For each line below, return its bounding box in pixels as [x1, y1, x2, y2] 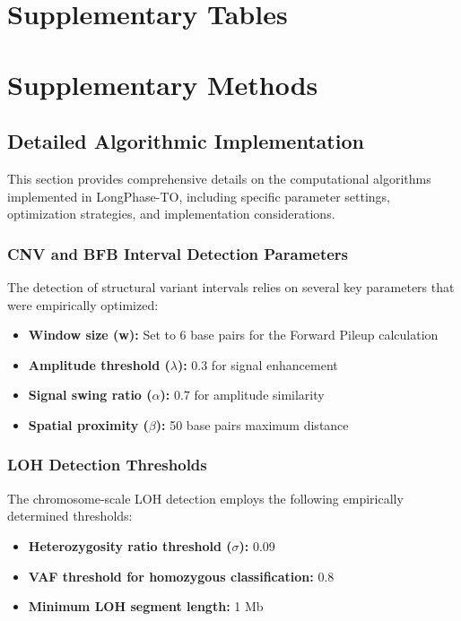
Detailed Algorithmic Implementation [7, 127, 364, 155]
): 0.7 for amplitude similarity [160, 385, 325, 404]
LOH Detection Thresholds [7, 453, 207, 476]
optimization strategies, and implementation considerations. [7, 204, 335, 223]
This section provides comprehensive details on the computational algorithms [7, 168, 431, 187]
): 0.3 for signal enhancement [177, 355, 338, 374]
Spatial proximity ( [28, 415, 149, 434]
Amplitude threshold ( [28, 355, 170, 374]
